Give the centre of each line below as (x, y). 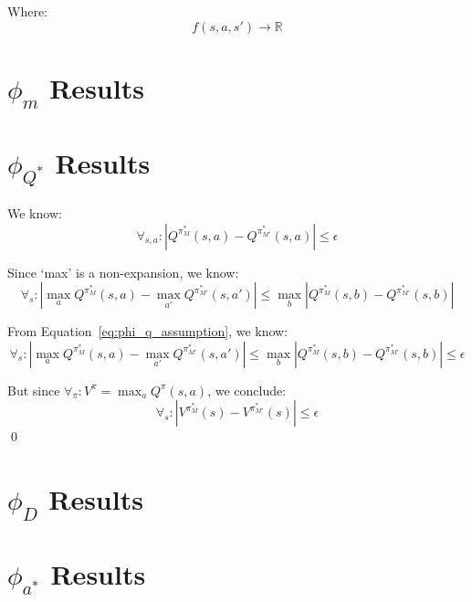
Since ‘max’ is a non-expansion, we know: (123, 272)
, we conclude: (247, 390)
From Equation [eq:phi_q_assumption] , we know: (148, 331)
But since (34, 390)
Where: (27, 11)
